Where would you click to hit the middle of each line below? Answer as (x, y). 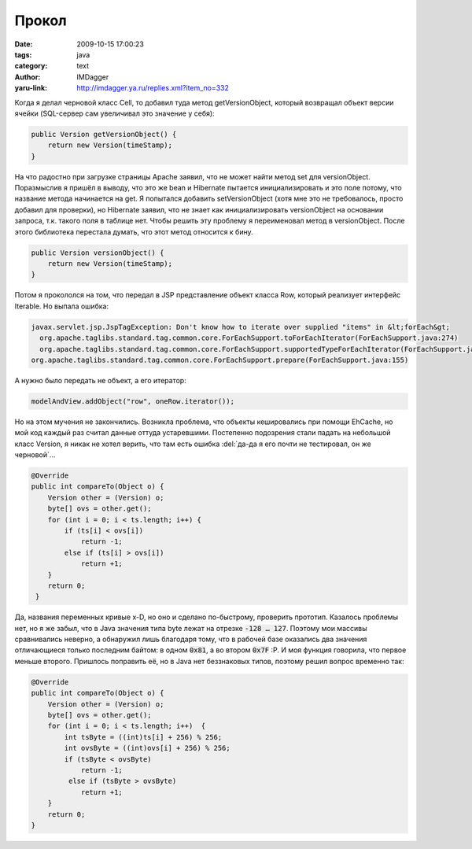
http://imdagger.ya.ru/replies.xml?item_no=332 (153, 88)
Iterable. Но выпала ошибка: (62, 306)
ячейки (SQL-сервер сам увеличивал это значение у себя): (115, 113)
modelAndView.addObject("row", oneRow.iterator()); (133, 401)
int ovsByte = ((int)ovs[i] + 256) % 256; (147, 748)
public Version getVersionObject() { (104, 134)
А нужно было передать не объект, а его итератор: (100, 380)
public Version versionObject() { (98, 253)
